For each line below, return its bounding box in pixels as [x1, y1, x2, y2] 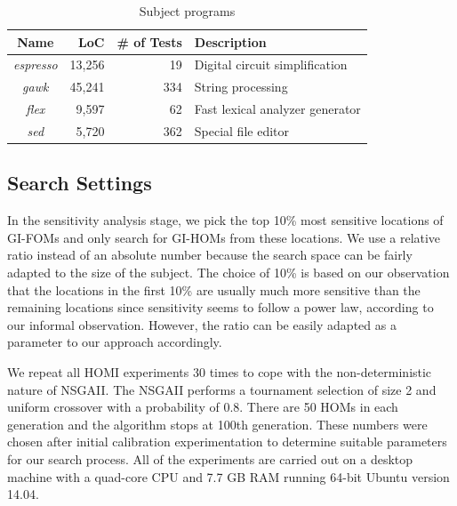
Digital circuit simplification [194, 55, 348, 74]
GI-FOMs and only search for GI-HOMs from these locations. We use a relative [7, 228, 441, 246]
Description [194, 32, 267, 51]
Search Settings [7, 169, 152, 197]
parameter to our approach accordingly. [7, 333, 222, 351]
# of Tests [116, 32, 182, 51]
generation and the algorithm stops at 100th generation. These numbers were [7, 414, 428, 433]
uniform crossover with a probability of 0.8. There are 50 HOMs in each [7, 398, 398, 416]
